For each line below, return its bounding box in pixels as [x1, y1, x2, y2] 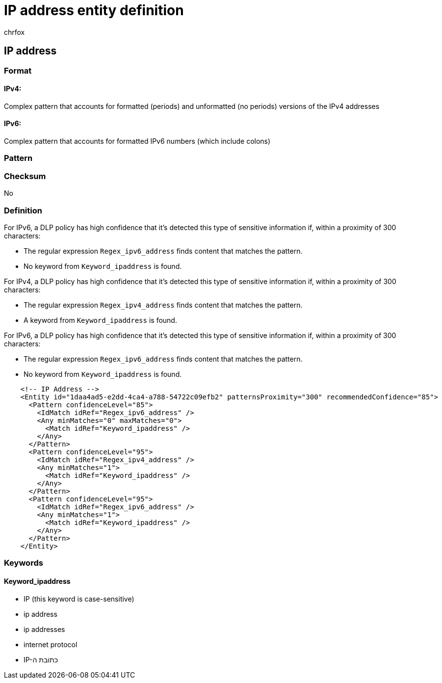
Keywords [4, 558, 43, 568]
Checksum [4, 171, 46, 181]
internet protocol [24, 640, 78, 649]
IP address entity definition [4, 2, 184, 19]
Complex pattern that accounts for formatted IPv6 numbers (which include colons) [4, 137, 271, 146]
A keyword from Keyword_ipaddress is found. [24, 315, 177, 324]
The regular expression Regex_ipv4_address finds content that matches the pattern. [24, 300, 303, 309]
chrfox [4, 27, 25, 36]
